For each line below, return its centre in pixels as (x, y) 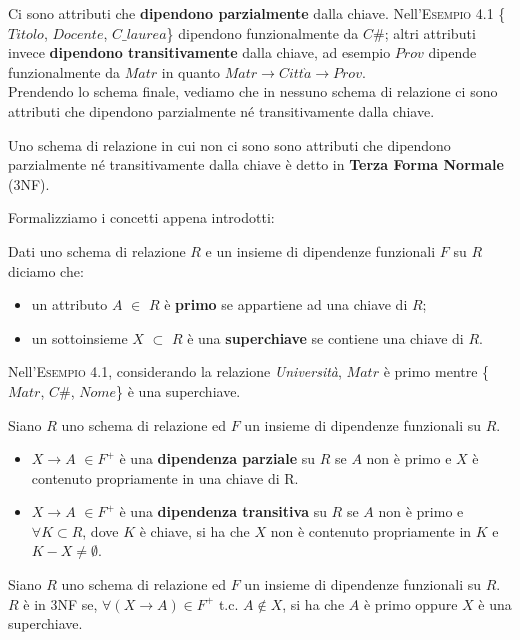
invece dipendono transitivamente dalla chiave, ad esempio (199, 52)
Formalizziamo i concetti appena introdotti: (141, 217)
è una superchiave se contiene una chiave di (325, 337)
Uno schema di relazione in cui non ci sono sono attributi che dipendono (229, 144)
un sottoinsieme (79, 337)
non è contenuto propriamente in (371, 530)
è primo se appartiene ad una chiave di (286, 304)
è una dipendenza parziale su (217, 458)
